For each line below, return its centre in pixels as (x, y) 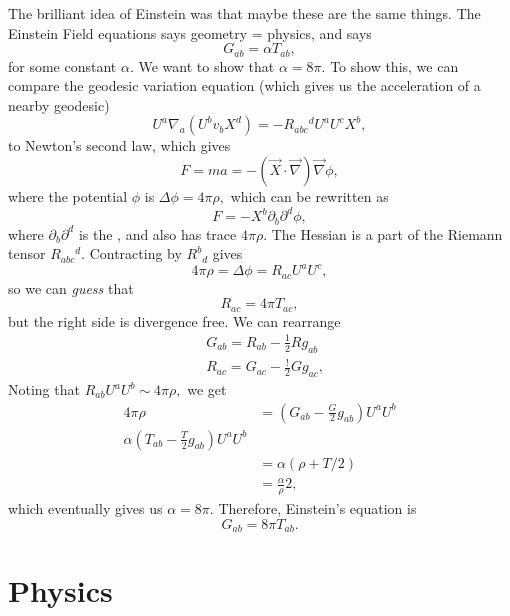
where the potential (68, 196)
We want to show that (206, 65)
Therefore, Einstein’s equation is (317, 508)
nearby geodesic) (59, 104)
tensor (27, 253)
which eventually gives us (85, 508)
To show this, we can (394, 65)
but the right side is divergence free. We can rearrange (174, 320)
